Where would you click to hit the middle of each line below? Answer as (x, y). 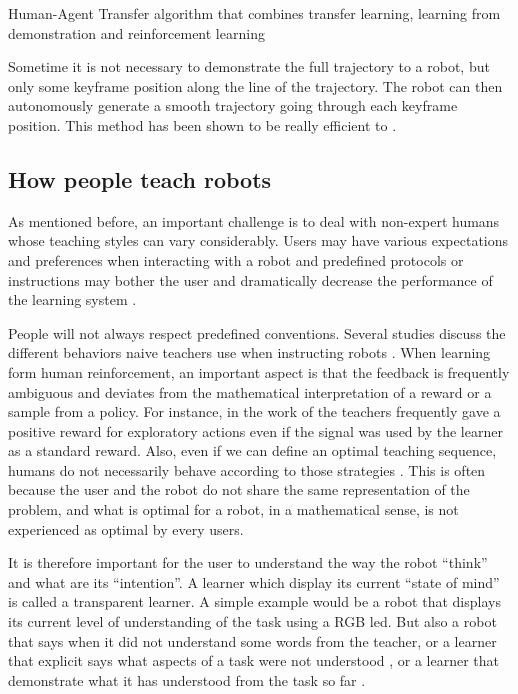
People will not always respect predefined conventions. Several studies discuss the (257, 332)
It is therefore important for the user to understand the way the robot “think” (248, 562)
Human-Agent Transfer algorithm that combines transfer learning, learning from (254, 13)
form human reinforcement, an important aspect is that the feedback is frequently (259, 371)
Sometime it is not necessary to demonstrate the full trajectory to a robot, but (249, 66)
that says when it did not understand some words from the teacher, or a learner (252, 640)
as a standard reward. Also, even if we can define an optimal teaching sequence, (252, 450)
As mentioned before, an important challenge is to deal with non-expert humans (254, 220)
